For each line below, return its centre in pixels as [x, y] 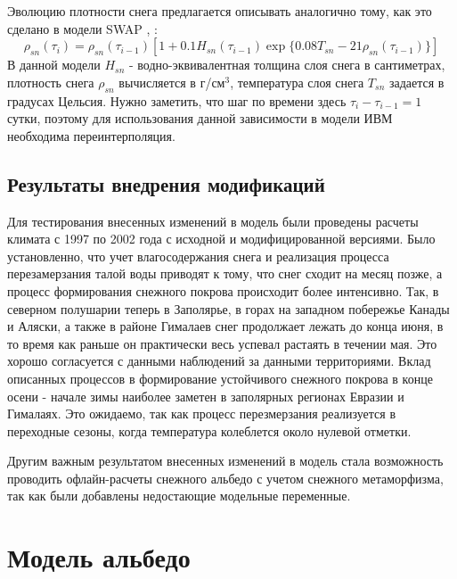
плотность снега [51, 82]
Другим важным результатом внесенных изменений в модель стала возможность [225, 461]
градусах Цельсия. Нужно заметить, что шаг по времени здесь [177, 100]
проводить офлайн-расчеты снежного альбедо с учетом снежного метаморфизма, [225, 478]
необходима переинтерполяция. [91, 135]
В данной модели [54, 65]
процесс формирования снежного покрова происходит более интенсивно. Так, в [223, 290]
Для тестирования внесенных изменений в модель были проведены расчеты [213, 221]
